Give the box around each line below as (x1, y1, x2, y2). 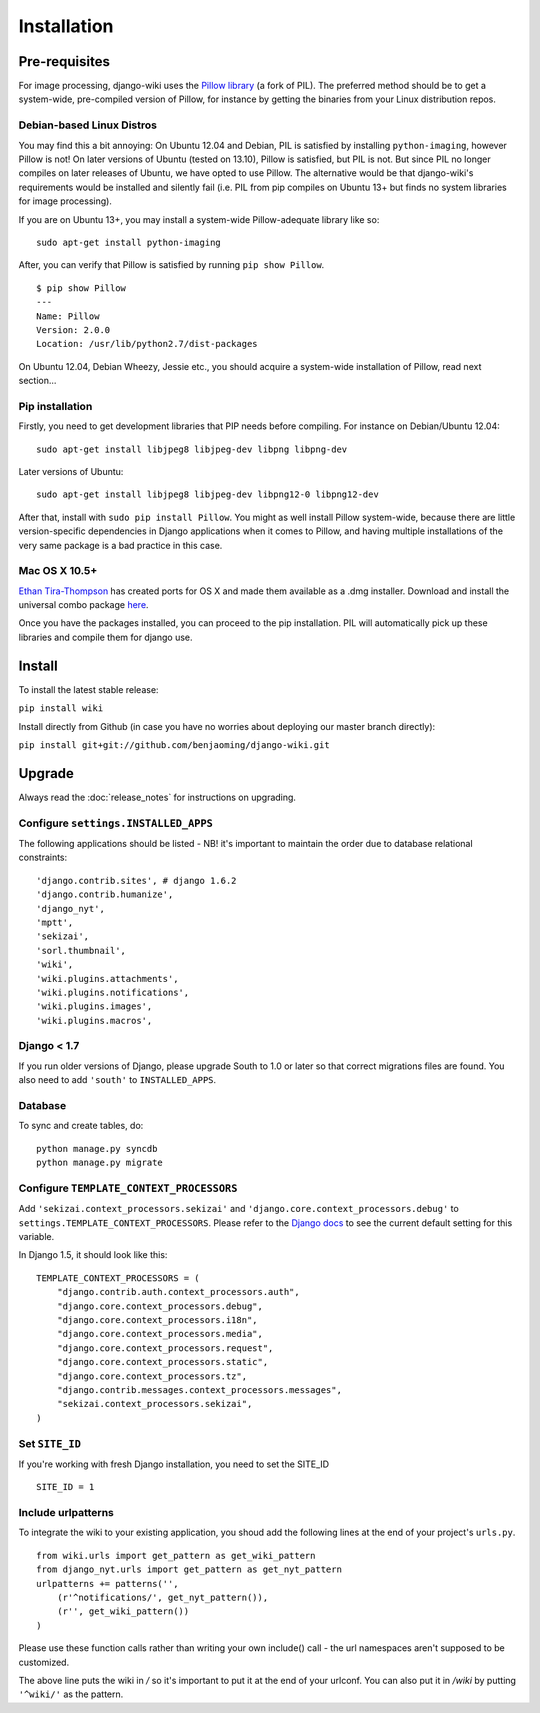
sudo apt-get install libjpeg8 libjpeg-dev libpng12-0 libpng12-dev (36, 489, 379, 500)
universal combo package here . (18, 599, 149, 611)
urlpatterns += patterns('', (36, 1578, 179, 1589)
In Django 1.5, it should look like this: (18, 1249, 168, 1261)
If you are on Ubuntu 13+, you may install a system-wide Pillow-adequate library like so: (18, 213, 380, 225)
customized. (18, 1656, 70, 1668)
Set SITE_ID (18, 1436, 82, 1450)
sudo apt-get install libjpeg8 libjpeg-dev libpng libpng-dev (36, 443, 348, 455)
